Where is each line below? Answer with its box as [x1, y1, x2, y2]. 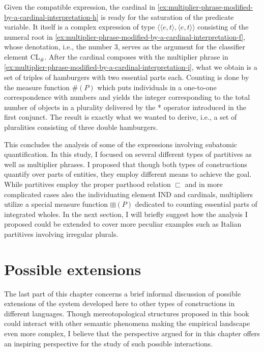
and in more [185, 178, 223, 189]
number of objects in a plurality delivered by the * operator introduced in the [4, 101, 246, 112]
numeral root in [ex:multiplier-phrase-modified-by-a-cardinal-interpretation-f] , [4, 31, 246, 42]
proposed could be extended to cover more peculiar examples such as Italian [4, 219, 242, 229]
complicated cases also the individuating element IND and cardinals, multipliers [4, 188, 253, 199]
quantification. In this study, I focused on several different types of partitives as [4, 149, 252, 159]
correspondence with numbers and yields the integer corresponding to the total [4, 92, 250, 102]
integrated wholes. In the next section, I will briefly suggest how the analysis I [4, 208, 248, 219]
